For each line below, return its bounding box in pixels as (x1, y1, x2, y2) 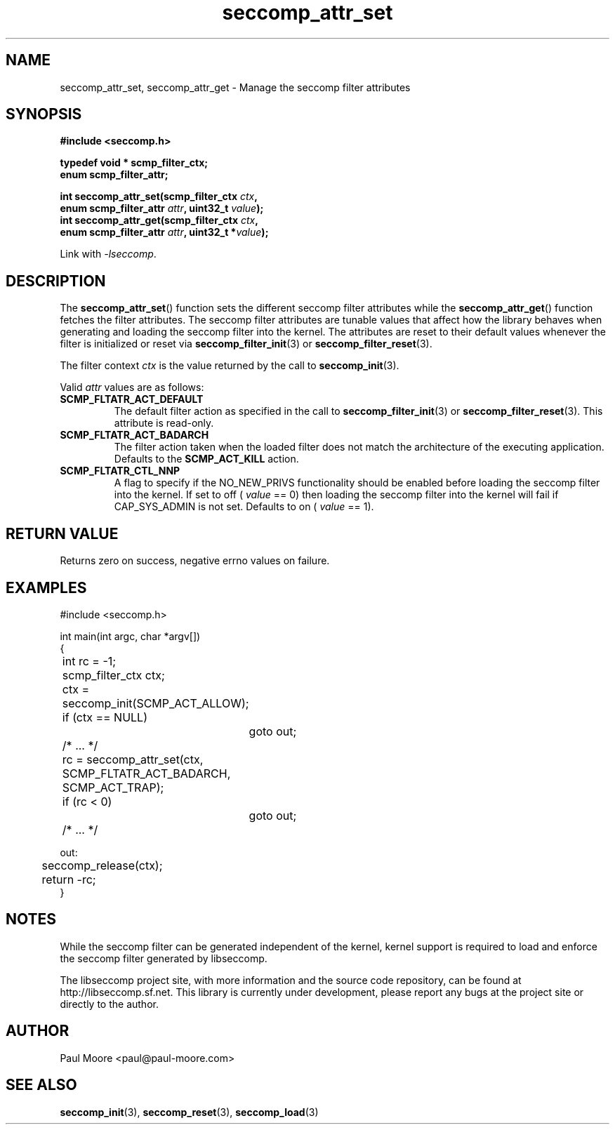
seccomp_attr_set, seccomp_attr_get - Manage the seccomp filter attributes (60, 81, 411, 93)
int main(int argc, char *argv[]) (60, 630, 201, 642)
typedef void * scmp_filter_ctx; (60, 157, 209, 169)
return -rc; (41, 872, 96, 886)
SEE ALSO (6, 1076, 77, 1094)
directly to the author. (60, 997, 159, 1010)
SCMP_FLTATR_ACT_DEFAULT (60, 393, 204, 406)
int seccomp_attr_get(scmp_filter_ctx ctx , (60, 214, 258, 227)
